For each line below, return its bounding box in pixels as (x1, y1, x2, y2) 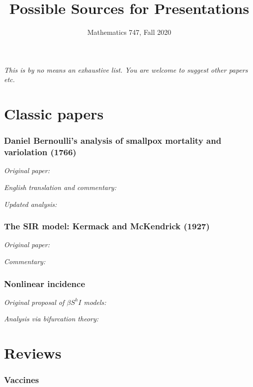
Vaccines (4, 374, 39, 386)
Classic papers (4, 103, 104, 124)
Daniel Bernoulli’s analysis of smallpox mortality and (4, 134, 222, 147)
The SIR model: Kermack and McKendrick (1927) (4, 220, 210, 232)
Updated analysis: (4, 198, 57, 209)
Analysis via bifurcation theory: (4, 313, 99, 324)
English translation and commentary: (4, 182, 116, 193)
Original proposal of (4, 296, 65, 307)
